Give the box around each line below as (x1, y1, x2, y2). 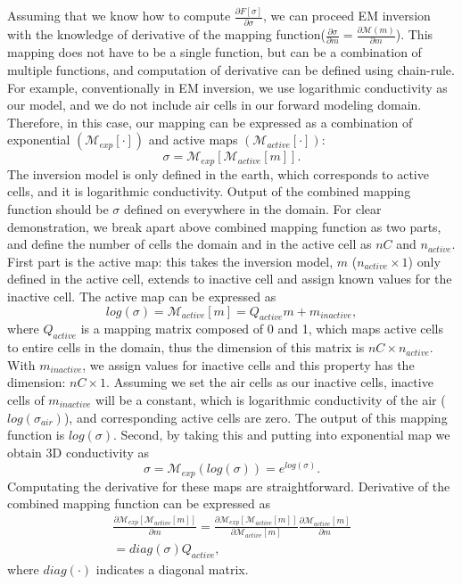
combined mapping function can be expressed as (7, 494, 271, 513)
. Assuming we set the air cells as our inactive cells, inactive (106, 373, 433, 391)
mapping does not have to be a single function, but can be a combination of (7, 43, 422, 62)
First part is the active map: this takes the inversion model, (7, 251, 334, 270)
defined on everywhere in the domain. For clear (123, 199, 382, 218)
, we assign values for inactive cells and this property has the (82, 355, 415, 374)
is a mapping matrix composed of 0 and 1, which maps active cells (80, 319, 444, 338)
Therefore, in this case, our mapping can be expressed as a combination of (7, 112, 413, 131)
